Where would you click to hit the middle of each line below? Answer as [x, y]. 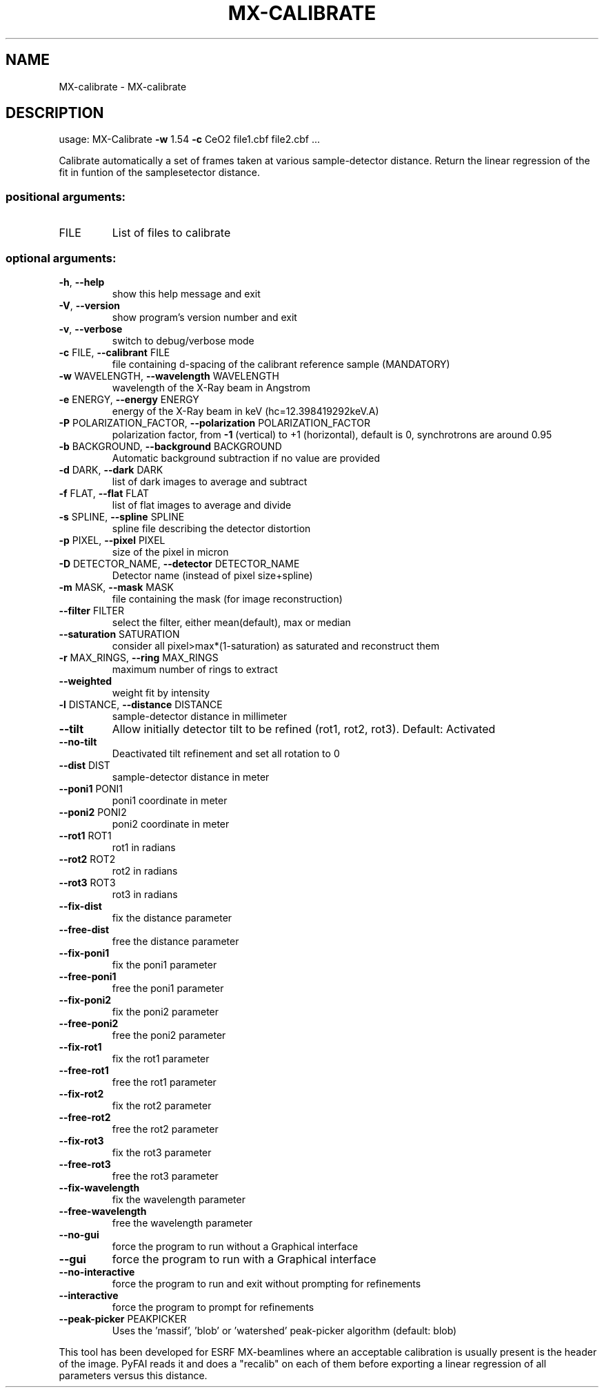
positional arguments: [66, 196]
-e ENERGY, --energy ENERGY [129, 399]
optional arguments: [61, 258]
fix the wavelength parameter [179, 1199]
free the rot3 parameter [165, 1176]
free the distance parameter [175, 941]
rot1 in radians [144, 847]
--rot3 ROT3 [87, 882]
